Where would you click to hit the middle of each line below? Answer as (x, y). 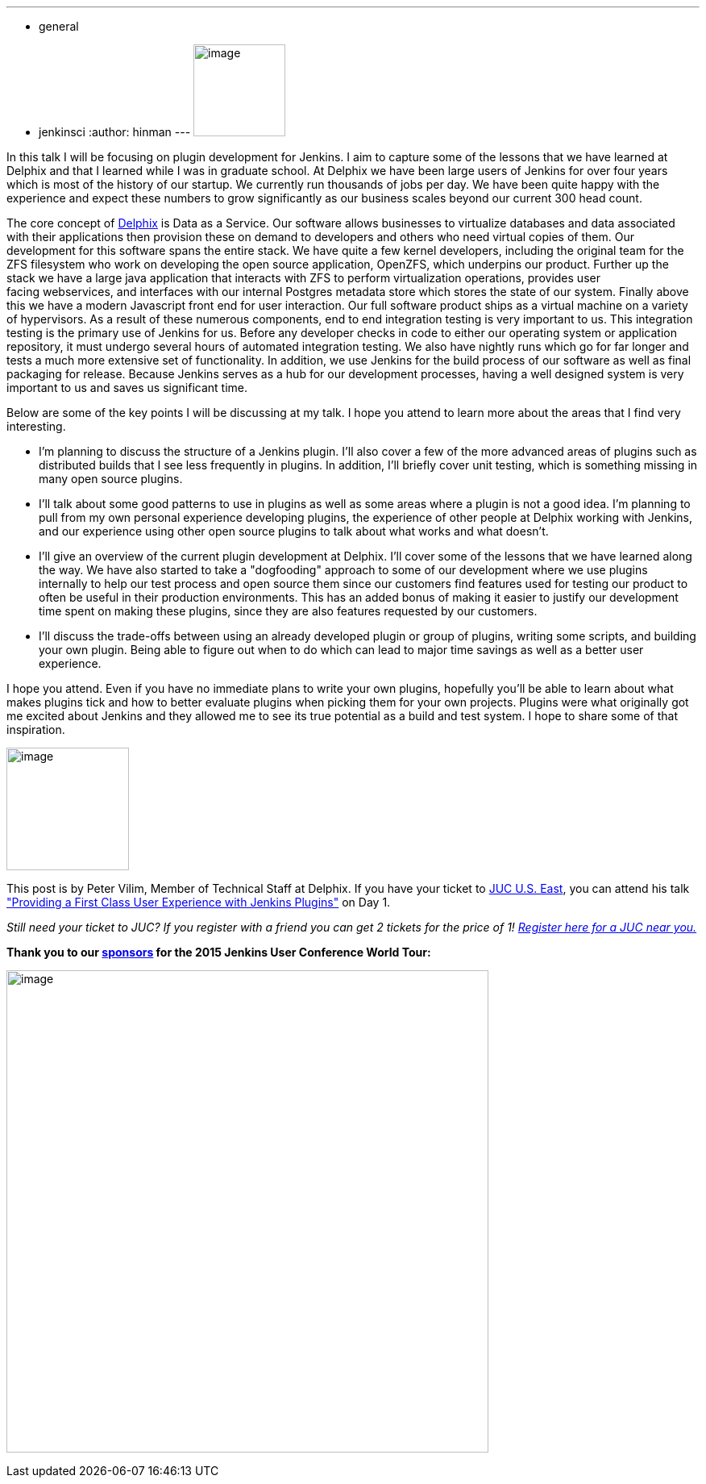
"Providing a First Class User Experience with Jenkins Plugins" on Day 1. (199, 902)
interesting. (36, 426)
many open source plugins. (111, 479)
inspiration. (36, 729)
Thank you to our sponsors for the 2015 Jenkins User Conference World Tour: (219, 952)
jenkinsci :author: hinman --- (115, 132)
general (59, 26)
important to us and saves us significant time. (127, 388)
